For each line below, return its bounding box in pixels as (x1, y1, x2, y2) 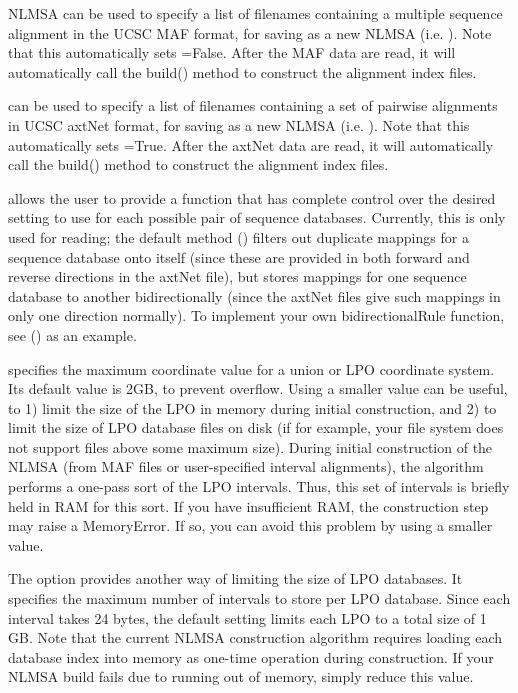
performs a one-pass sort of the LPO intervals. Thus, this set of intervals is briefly (8, 476, 510, 497)
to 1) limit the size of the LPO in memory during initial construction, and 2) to (8, 397, 497, 418)
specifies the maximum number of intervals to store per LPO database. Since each (8, 588, 511, 609)
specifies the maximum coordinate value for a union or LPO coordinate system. (8, 358, 495, 379)
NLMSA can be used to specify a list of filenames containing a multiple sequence (8, 3, 503, 23)
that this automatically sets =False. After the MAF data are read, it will (8, 42, 456, 63)
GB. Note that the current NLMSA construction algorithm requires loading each (8, 627, 503, 648)
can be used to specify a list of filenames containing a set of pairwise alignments (8, 95, 498, 116)
